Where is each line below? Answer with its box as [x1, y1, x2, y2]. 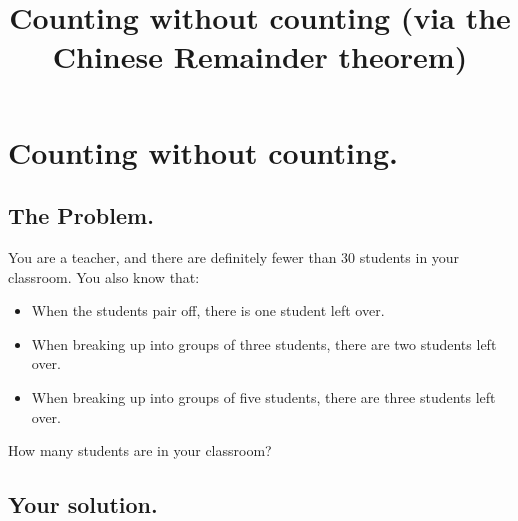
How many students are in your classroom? [8, 440, 272, 461]
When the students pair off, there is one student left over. [31, 300, 385, 321]
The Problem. [8, 200, 154, 231]
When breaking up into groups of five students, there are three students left [31, 386, 496, 407]
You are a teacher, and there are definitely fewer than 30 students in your [8, 246, 460, 267]
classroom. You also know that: [8, 266, 200, 287]
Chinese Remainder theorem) [52, 36, 468, 77]
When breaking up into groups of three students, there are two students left [31, 333, 497, 354]
